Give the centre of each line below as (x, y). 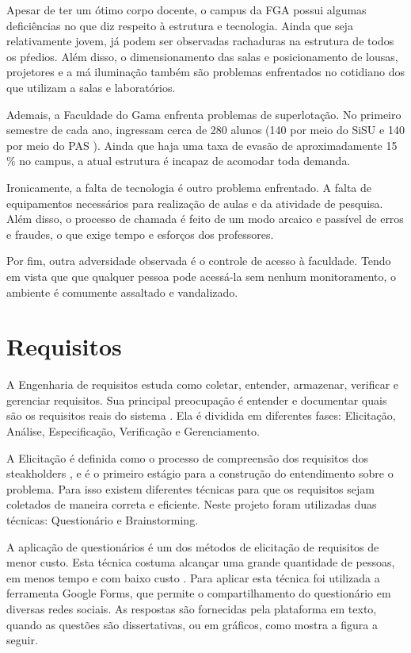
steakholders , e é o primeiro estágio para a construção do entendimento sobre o (200, 473)
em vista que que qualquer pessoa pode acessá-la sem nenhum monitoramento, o (202, 276)
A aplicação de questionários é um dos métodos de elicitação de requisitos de (193, 546)
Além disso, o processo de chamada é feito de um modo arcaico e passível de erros (205, 219)
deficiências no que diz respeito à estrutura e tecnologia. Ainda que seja (180, 25)
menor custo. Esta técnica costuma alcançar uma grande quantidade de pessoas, (201, 562)
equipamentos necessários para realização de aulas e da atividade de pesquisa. (195, 203)
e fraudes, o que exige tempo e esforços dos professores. (140, 234)
